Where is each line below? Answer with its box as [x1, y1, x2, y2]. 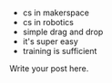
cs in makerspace [22, 7, 89, 18]
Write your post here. [9, 63, 89, 74]
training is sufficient [22, 46, 97, 57]
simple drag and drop [22, 26, 104, 38]
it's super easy [22, 36, 79, 47]
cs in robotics [22, 17, 75, 28]
